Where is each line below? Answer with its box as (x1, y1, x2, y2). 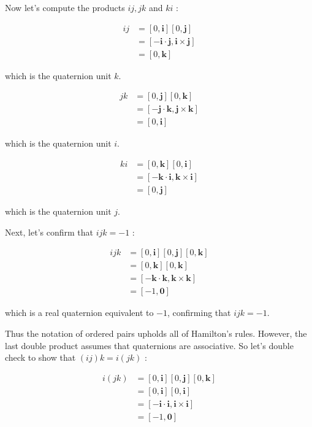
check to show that (5, 351, 76, 364)
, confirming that (167, 306, 231, 319)
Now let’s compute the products (5, 1, 125, 13)
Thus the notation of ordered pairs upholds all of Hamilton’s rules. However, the (5, 326, 307, 339)
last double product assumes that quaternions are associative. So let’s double (5, 339, 294, 352)
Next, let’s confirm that (5, 225, 94, 238)
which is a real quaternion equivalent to (5, 306, 154, 319)
